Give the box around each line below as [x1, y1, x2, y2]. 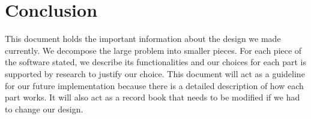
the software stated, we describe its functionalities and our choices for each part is [5, 56, 306, 68]
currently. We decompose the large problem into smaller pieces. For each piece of [5, 44, 302, 56]
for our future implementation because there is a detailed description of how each [5, 79, 304, 91]
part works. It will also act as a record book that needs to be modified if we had [5, 91, 300, 103]
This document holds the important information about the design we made [5, 32, 281, 45]
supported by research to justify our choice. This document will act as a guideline [5, 67, 305, 80]
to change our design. [5, 102, 83, 115]
